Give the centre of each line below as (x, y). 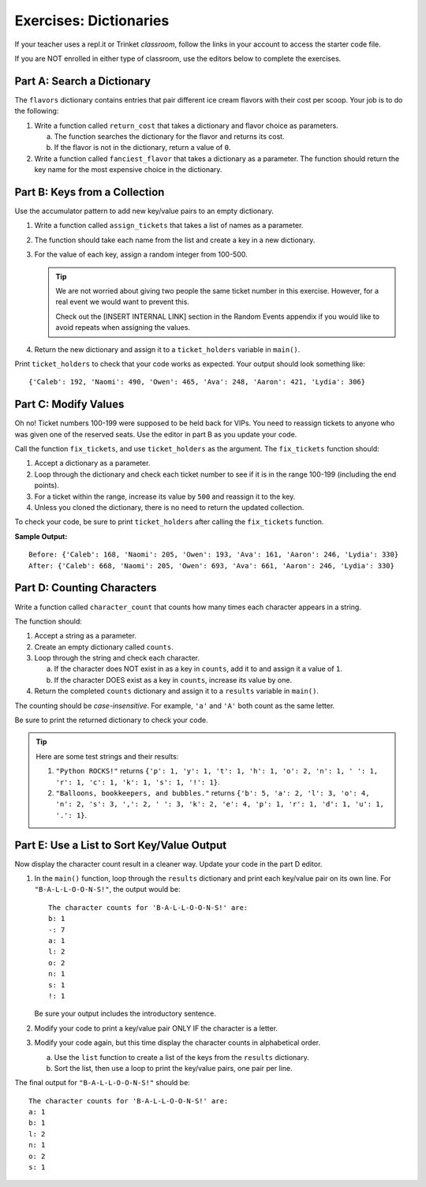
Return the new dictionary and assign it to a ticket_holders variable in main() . (167, 349)
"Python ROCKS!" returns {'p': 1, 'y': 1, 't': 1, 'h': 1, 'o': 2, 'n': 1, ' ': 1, (217, 771)
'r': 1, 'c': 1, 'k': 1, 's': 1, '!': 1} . (138, 782)
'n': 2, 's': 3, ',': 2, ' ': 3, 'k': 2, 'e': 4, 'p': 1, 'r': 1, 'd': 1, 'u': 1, (220, 804)
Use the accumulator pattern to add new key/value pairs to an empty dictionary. (144, 211)
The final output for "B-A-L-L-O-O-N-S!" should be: (103, 1083)
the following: (37, 111)
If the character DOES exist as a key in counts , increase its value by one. (173, 680)
